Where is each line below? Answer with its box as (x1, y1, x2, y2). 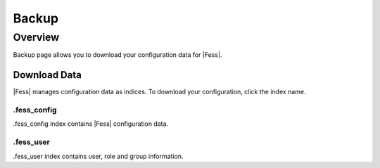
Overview (13, 31, 60, 44)
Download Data (13, 69, 82, 81)
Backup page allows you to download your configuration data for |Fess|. (13, 51, 222, 59)
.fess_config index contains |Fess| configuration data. (13, 119, 169, 128)
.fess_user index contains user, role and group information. (13, 152, 184, 160)
